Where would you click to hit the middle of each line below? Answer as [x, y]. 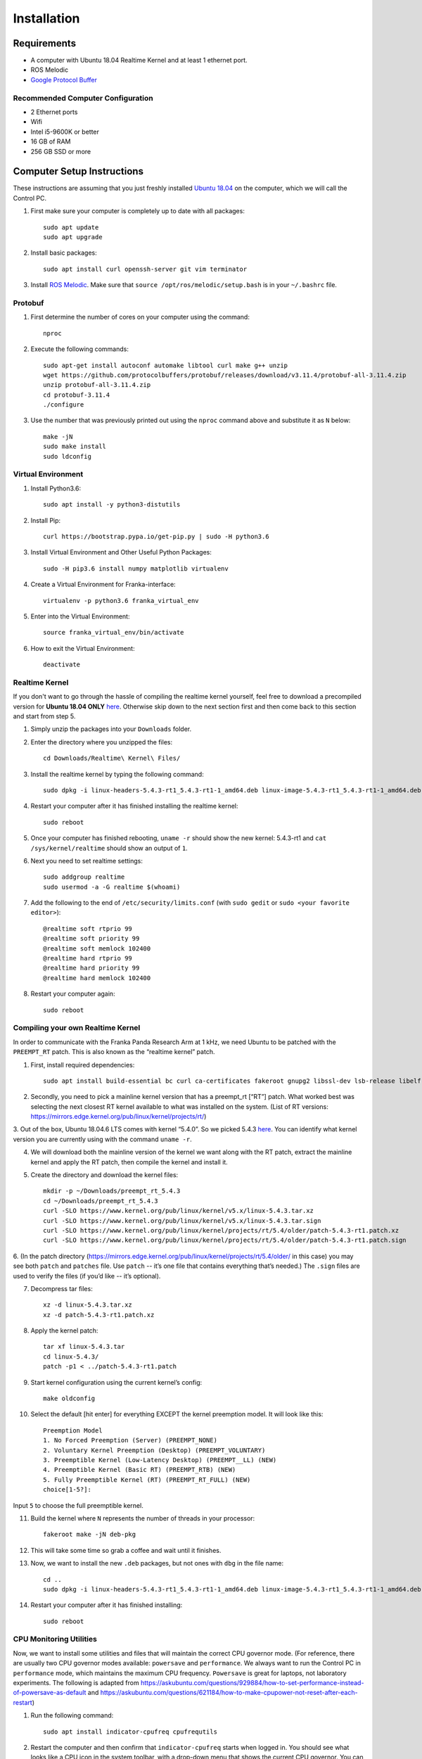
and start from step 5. [44, 716]
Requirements [45, 43]
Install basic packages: [64, 253]
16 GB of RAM [51, 141]
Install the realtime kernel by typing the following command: [117, 774]
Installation [46, 18]
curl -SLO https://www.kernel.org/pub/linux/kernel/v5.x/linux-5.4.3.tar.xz [179, 1211]
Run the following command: [72, 1715]
